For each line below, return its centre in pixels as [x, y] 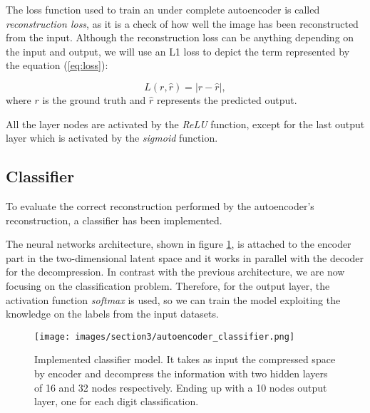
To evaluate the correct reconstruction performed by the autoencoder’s [160, 205]
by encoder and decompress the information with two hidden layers [181, 373]
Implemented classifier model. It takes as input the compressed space [185, 359]
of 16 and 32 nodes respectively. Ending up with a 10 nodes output [181, 387]
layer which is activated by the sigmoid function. [112, 138]
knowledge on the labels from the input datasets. [112, 314]
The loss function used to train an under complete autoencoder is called [163, 9]
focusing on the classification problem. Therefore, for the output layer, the [168, 285]
